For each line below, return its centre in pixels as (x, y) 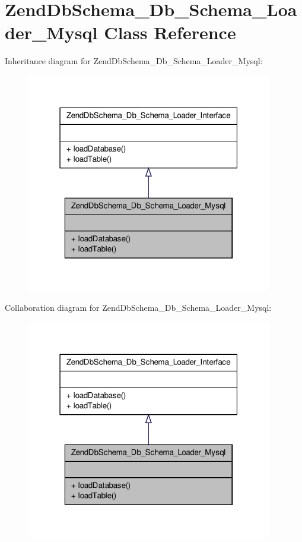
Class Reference (170, 32)
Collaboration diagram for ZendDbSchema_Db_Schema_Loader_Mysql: (138, 307)
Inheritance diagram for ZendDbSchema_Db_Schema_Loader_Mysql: (134, 61)
